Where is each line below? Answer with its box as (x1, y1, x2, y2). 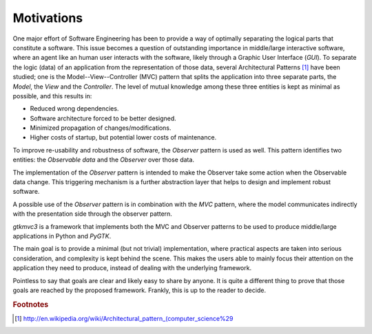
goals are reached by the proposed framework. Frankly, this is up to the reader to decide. (12, 286, 267, 294)
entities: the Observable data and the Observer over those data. (12, 155, 194, 164)
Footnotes (12, 300, 49, 309)
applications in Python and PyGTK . (12, 232, 112, 240)
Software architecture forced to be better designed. (30, 114, 177, 122)
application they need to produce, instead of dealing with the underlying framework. (12, 264, 251, 272)
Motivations (12, 10, 83, 25)
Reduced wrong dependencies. (30, 104, 119, 113)
